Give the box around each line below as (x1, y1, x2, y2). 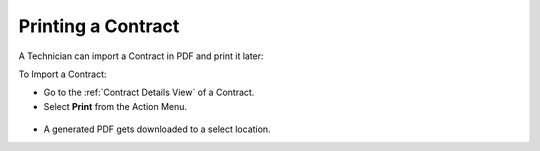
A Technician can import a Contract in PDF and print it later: (18, 50, 264, 62)
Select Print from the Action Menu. (43, 100, 188, 112)
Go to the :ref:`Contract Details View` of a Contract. (43, 86, 255, 99)
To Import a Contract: (18, 68, 107, 80)
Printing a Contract (18, 15, 180, 37)
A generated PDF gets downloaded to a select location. (43, 123, 271, 135)
